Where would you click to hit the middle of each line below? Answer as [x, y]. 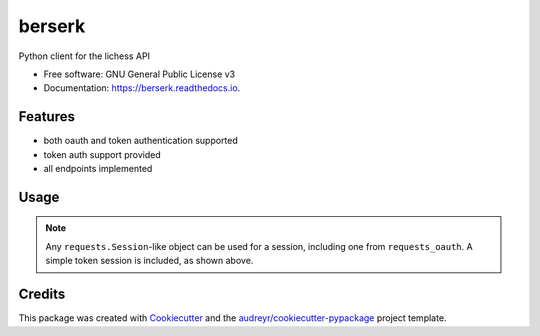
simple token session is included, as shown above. [149, 261]
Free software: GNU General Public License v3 [139, 74]
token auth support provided [102, 154]
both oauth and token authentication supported [141, 141]
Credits [42, 294]
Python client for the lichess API [84, 56]
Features [46, 116]
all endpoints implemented [98, 169]
